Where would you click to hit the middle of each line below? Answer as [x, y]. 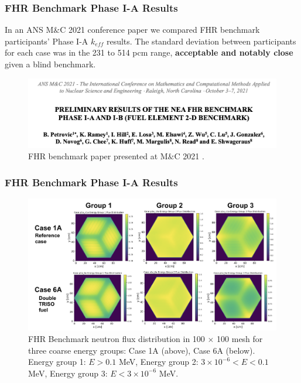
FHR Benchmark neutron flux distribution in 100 [117, 338]
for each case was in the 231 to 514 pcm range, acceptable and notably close [149, 52]
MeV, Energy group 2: [158, 362]
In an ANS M [29, 30]
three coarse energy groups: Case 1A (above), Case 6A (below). [142, 350]
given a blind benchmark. [50, 64]
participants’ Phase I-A [47, 41]
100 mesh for [240, 338]
